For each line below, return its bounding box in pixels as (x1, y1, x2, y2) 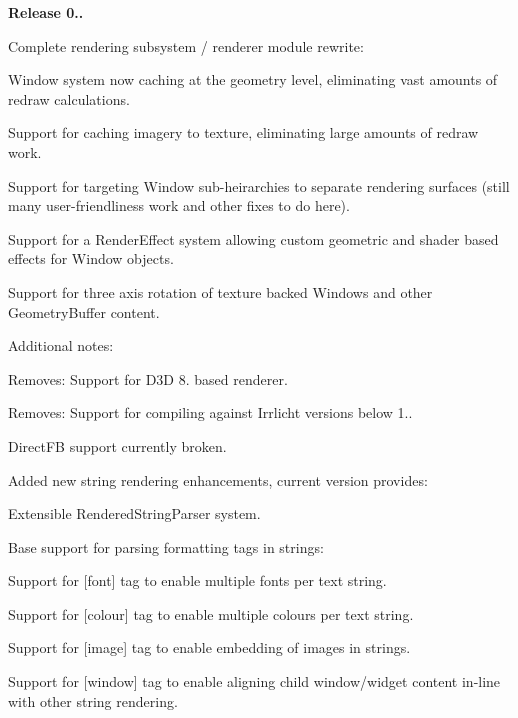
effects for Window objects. (8, 248, 174, 269)
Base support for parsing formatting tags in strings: (8, 536, 324, 557)
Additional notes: (8, 335, 114, 356)
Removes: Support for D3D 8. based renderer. (8, 368, 288, 389)
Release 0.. (8, 2, 84, 22)
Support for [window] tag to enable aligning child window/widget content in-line (8, 671, 501, 692)
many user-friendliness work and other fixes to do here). (8, 195, 350, 216)
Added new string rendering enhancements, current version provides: (8, 469, 428, 490)
